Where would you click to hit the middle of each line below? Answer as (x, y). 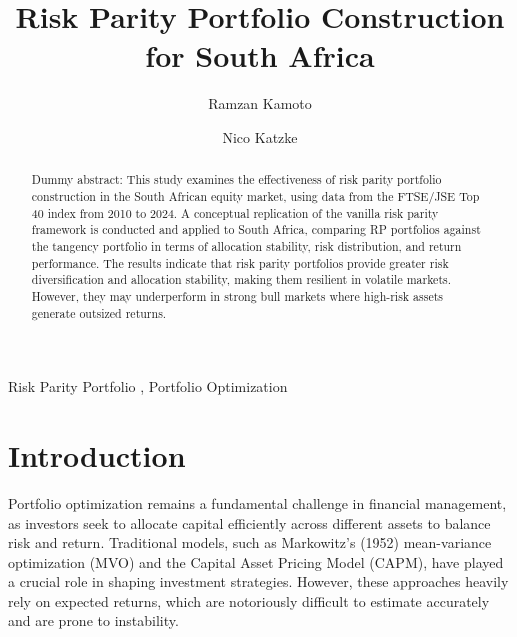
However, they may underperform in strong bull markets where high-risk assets (237, 295)
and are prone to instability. (93, 620)
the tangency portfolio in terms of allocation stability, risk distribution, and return (246, 245)
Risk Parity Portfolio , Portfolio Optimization (148, 386)
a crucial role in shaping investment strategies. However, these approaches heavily (258, 581)
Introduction (97, 454)
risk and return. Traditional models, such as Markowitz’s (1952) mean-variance (250, 542)
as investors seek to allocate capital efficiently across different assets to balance (249, 522)
